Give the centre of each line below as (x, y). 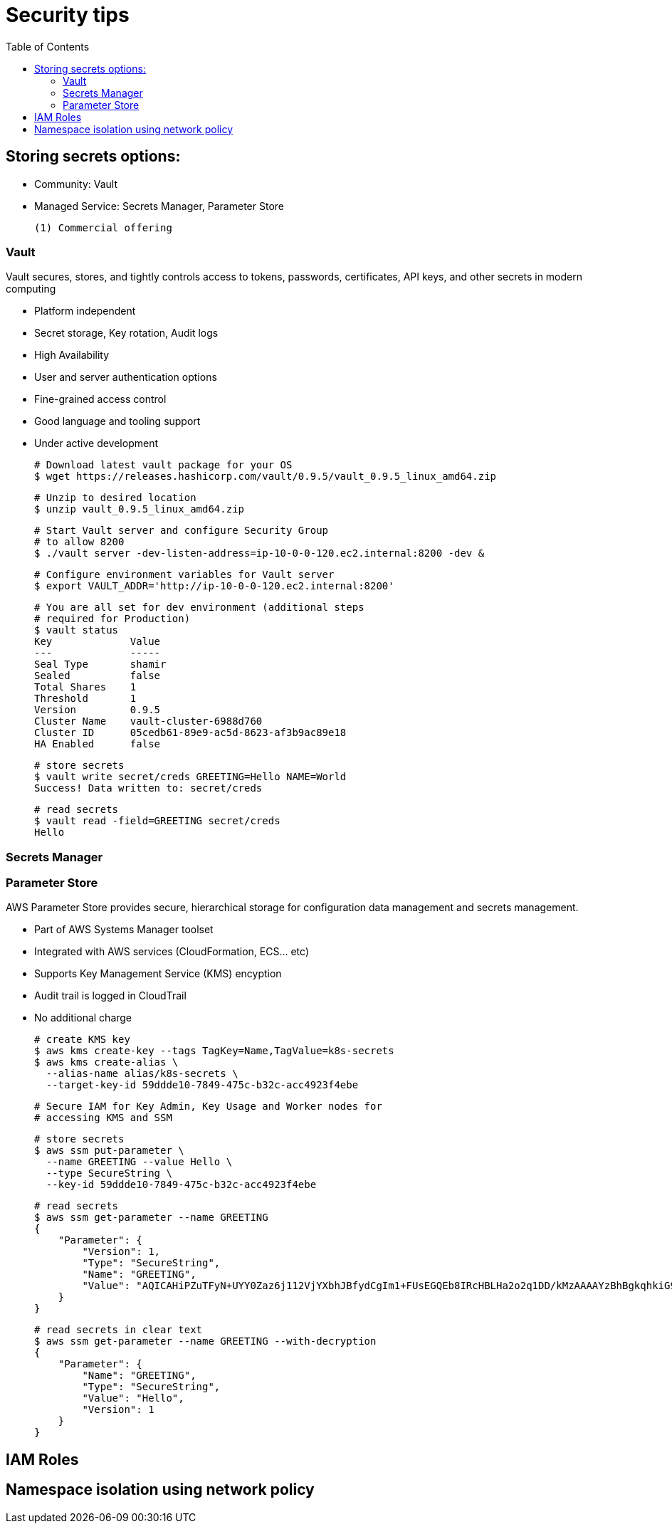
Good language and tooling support (117, 421)
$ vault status (77, 630)
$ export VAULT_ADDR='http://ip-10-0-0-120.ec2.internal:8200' (214, 586)
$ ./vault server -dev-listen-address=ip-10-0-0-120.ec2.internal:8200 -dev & (259, 553)
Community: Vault (76, 184)
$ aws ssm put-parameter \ (109, 1151)
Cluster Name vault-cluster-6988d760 (148, 721)
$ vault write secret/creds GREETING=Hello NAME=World (190, 777)
